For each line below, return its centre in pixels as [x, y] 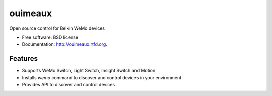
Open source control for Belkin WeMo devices [57, 28]
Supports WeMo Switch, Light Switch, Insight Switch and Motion [89, 71]
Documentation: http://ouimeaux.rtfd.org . [65, 44]
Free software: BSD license [50, 37]
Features [23, 59]
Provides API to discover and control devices [69, 85]
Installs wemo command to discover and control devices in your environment [102, 77]
